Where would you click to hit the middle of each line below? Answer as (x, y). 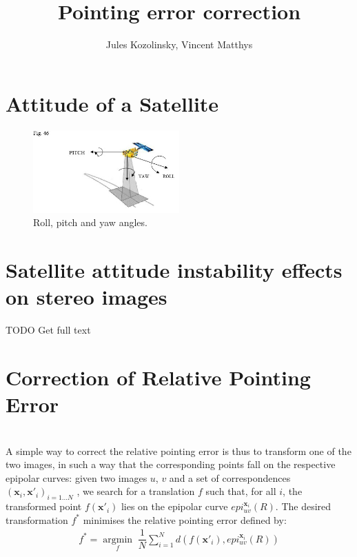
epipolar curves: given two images (76, 477)
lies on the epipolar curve (174, 506)
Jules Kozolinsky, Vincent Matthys (179, 44)
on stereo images (86, 297)
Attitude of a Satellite (112, 103)
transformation (37, 519)
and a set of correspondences (230, 477)
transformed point (44, 506)
